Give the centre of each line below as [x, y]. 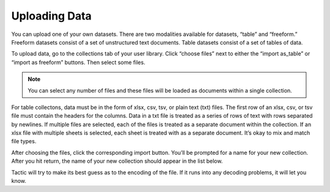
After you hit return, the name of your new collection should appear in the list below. [117, 161]
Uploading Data [51, 16]
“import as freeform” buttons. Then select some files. [79, 62]
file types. [24, 141]
